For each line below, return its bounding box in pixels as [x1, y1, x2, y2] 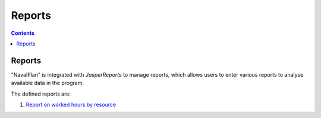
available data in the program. [11, 80, 84, 87]
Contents [11, 29, 35, 37]
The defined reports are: [11, 90, 71, 97]
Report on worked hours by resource [26, 101, 116, 109]
